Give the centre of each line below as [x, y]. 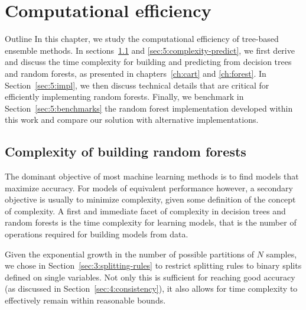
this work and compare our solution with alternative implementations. [132, 120]
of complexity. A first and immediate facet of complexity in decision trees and [145, 211]
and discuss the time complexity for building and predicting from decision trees [148, 62]
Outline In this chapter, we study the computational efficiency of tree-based [142, 39]
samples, [281, 254]
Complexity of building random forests [126, 151]
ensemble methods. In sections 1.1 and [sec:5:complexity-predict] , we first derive [150, 50]
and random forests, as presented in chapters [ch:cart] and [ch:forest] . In [136, 73]
